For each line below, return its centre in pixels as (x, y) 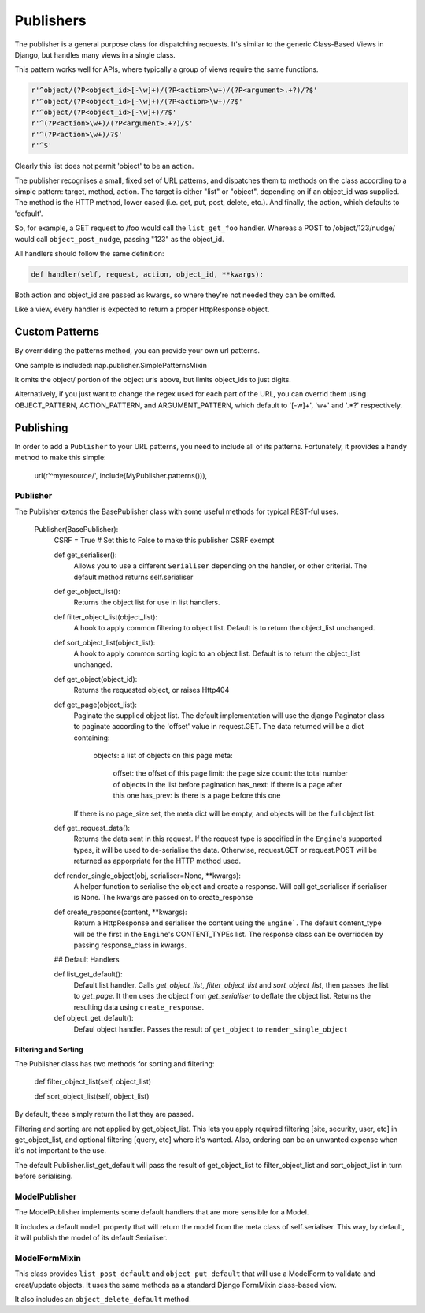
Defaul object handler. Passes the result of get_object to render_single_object (211, 1029)
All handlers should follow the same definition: (89, 253)
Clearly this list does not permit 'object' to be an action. (104, 166)
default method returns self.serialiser (133, 577)
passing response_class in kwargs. (130, 945)
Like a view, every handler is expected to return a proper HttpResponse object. (142, 309)
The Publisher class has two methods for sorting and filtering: (115, 1064)
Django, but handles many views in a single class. (95, 54)
